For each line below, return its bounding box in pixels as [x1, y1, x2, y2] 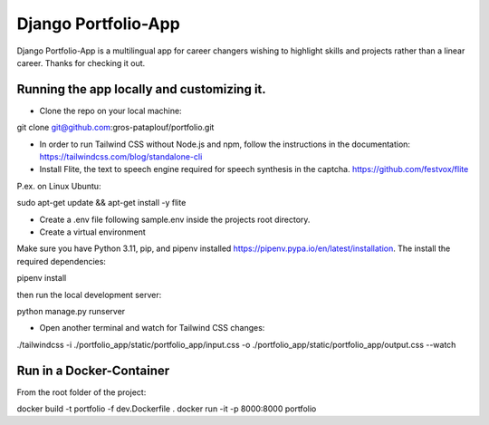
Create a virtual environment [39, 227, 147, 237]
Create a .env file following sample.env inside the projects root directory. [39, 214, 311, 225]
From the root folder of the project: [16, 386, 147, 398]
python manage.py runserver [16, 305, 126, 316]
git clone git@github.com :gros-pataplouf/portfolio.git [16, 122, 215, 133]
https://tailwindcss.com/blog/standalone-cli [39, 151, 203, 162]
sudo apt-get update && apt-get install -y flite [16, 198, 187, 208]
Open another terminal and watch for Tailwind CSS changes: [39, 323, 265, 333]
